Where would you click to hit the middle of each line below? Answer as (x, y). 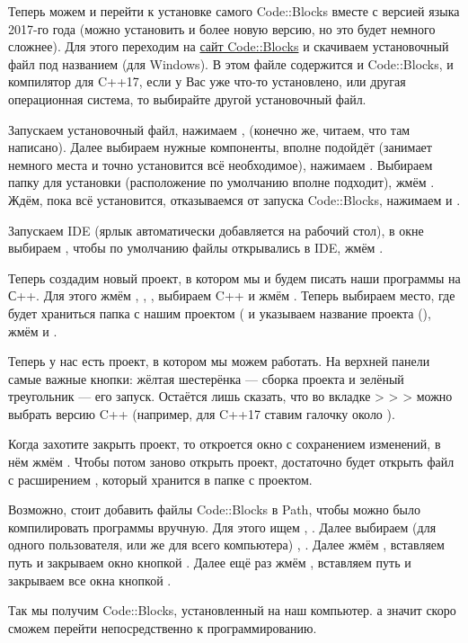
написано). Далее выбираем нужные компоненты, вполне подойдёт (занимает (220, 147)
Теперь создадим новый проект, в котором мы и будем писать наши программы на (234, 277)
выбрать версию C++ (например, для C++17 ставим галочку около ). (202, 413)
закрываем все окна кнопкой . (90, 580)
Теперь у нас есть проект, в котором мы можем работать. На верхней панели (219, 361)
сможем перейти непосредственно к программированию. (163, 627)
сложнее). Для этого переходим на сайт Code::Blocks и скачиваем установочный (229, 46)
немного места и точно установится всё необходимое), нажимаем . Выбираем (221, 164)
